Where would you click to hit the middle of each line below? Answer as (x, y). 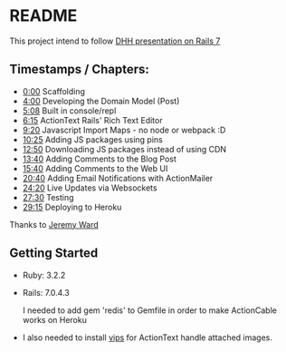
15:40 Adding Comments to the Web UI (95, 168)
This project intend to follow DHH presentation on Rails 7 (115, 41)
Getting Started (54, 254)
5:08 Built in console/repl (69, 111)
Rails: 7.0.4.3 (46, 292)
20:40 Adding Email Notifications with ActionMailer (118, 178)
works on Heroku (55, 319)
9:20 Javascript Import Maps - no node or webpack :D (124, 130)
